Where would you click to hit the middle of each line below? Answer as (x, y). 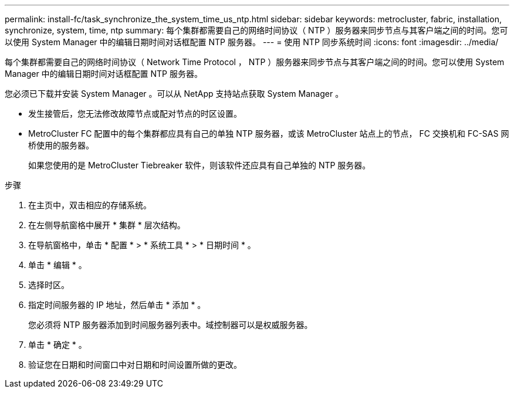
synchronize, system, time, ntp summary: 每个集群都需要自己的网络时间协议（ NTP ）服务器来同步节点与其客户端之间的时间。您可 (256, 30)
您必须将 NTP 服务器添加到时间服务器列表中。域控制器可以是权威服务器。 (170, 325)
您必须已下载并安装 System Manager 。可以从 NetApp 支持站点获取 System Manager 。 (174, 94)
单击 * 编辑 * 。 (58, 265)
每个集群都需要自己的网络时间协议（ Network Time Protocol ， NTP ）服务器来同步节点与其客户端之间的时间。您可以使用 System (255, 62)
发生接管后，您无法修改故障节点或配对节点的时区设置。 (135, 114)
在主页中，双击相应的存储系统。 (90, 205)
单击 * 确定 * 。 (58, 345)
